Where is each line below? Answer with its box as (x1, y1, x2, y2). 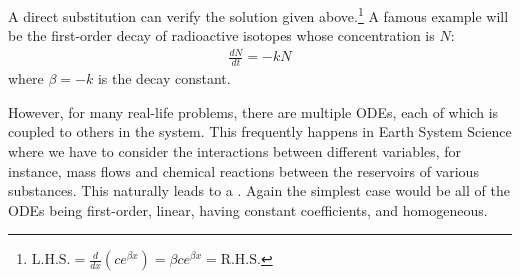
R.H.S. (220, 253, 261, 268)
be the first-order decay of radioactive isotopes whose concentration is (8, 25, 435, 46)
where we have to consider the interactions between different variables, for (8, 141, 462, 161)
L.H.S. (31, 253, 71, 268)
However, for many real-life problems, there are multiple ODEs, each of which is (8, 101, 499, 122)
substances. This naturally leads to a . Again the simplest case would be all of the (8, 180, 510, 201)
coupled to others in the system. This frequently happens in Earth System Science (8, 121, 512, 142)
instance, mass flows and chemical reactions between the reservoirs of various (8, 160, 479, 181)
